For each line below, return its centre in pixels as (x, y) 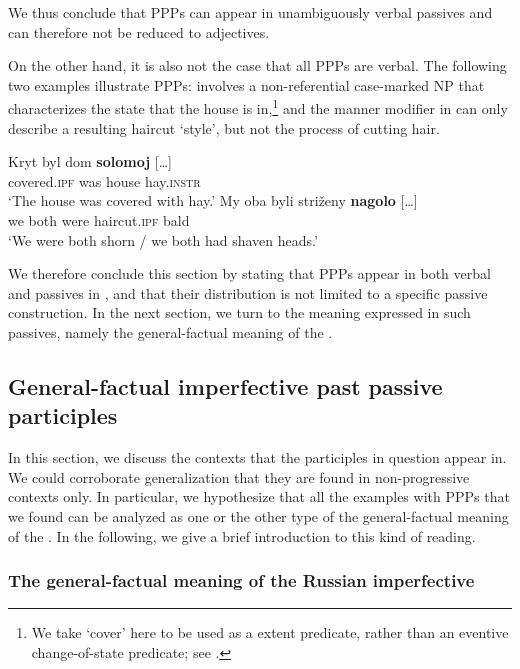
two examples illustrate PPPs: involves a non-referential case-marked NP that (246, 84)
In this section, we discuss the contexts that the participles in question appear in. (257, 457)
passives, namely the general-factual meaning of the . (170, 331)
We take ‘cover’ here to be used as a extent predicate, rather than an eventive (270, 632)
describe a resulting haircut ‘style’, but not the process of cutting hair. (224, 127)
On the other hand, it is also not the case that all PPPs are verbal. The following (257, 65)
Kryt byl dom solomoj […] (90, 161)
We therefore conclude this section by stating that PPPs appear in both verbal (249, 273)
